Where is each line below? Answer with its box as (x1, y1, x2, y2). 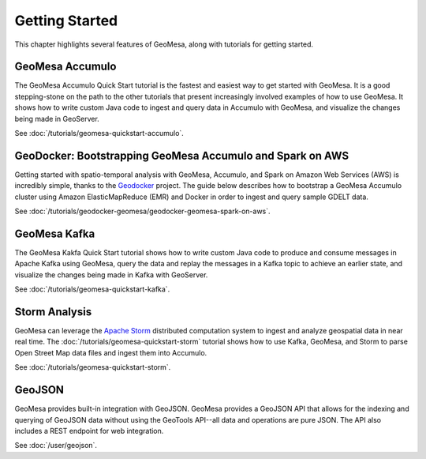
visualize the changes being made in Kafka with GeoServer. (14, 269, 208, 280)
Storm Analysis (14, 305, 92, 318)
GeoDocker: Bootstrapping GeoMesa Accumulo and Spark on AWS (14, 149, 349, 162)
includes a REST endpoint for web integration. (14, 426, 164, 435)
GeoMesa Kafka (14, 227, 95, 240)
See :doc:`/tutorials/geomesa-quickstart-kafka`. (14, 284, 170, 294)
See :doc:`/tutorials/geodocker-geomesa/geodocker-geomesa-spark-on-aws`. (14, 206, 271, 216)
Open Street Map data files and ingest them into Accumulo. (14, 348, 207, 357)
